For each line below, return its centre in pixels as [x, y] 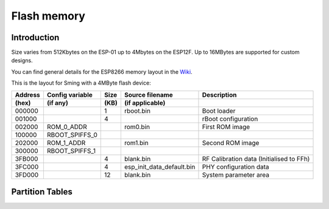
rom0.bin [137, 127]
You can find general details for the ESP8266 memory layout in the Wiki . [102, 72]
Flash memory [48, 16]
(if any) [57, 102]
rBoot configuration [230, 119]
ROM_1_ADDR [66, 143]
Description [219, 94]
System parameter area [236, 175]
